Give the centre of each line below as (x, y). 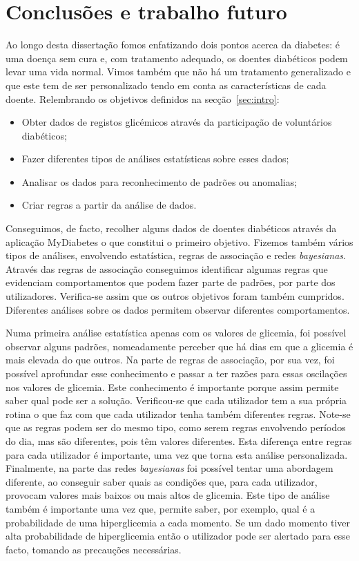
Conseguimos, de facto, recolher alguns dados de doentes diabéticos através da (171, 228)
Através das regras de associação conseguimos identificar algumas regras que (167, 268)
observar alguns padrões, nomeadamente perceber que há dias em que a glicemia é (179, 346)
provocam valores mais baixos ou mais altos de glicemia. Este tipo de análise (168, 495)
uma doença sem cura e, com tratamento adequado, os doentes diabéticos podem (177, 58)
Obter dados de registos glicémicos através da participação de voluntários (177, 122)
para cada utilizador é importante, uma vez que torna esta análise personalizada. (177, 454)
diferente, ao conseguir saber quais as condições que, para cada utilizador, (162, 481)
